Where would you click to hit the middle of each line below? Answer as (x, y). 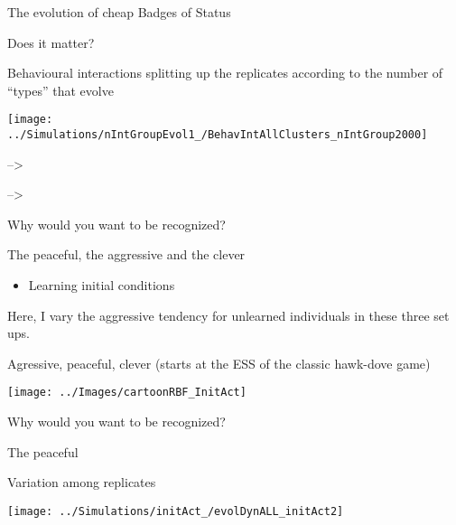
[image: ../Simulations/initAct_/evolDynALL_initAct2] (176, 511)
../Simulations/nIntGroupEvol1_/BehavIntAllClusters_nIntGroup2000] (218, 135)
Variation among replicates (82, 482)
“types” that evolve (60, 90)
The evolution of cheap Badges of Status (119, 12)
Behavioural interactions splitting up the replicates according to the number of (225, 73)
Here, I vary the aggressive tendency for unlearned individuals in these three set (228, 315)
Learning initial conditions (102, 285)
